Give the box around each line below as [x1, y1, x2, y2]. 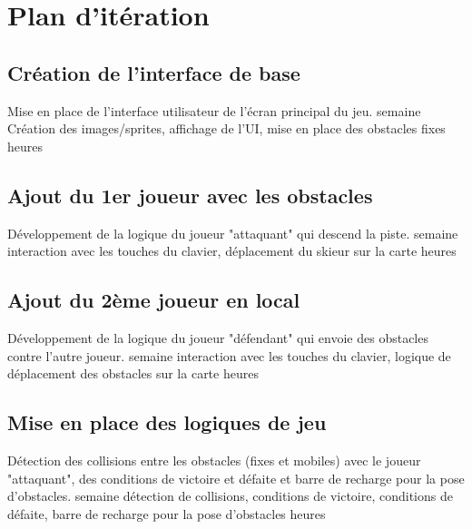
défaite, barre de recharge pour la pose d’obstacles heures [7, 504, 326, 523]
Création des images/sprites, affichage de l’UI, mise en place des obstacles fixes [7, 119, 446, 138]
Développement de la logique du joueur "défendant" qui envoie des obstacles [7, 328, 428, 347]
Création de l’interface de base [7, 58, 300, 86]
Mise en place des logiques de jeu [7, 408, 327, 436]
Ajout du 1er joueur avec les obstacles [7, 181, 373, 209]
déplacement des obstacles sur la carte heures [7, 364, 259, 383]
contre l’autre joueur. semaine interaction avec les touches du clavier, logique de [7, 346, 451, 365]
